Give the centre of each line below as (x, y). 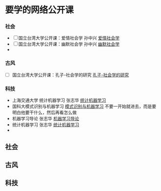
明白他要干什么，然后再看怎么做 (44, 112)
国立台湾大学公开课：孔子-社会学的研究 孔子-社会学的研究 (70, 75)
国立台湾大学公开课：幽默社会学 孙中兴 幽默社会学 (69, 44)
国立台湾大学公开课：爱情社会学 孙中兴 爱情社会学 (69, 38)
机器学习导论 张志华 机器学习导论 (46, 119)
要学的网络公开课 (40, 10)
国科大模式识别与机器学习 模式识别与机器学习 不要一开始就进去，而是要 (84, 106)
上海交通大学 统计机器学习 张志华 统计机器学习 (59, 100)
